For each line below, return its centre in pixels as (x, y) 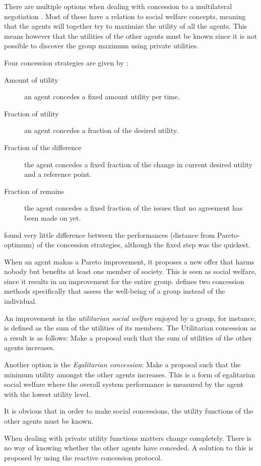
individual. (20, 301)
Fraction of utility (31, 113)
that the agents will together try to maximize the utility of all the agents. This (126, 26)
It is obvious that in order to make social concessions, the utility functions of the (129, 411)
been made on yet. (53, 217)
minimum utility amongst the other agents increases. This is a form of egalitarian (130, 374)
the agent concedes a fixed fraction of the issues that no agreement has (134, 208)
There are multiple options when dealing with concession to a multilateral (118, 6)
